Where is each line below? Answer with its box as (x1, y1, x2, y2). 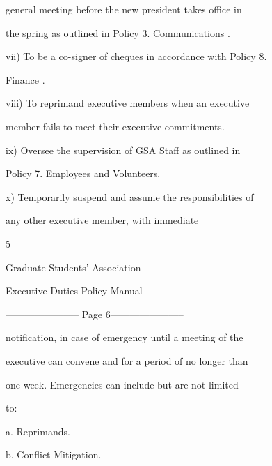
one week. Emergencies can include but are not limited (6, 377, 239, 391)
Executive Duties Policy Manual (6, 283, 143, 298)
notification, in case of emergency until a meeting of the (6, 330, 243, 345)
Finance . (6, 72, 45, 87)
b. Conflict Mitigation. (6, 447, 102, 462)
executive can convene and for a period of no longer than (6, 353, 248, 368)
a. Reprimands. (6, 423, 70, 438)
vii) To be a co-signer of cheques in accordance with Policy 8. (6, 49, 267, 63)
